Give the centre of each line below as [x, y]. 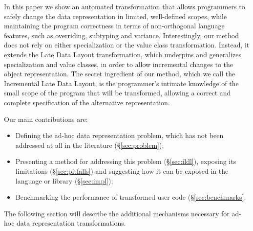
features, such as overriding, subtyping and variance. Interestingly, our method [121, 35]
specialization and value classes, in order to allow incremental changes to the [119, 64]
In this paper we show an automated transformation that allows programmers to [125, 6]
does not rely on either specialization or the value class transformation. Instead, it [127, 45]
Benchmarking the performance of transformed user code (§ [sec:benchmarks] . [131, 197]
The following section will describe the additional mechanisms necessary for [117, 213]
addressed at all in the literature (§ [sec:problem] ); [90, 145]
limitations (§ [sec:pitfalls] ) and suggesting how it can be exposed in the [122, 171]
